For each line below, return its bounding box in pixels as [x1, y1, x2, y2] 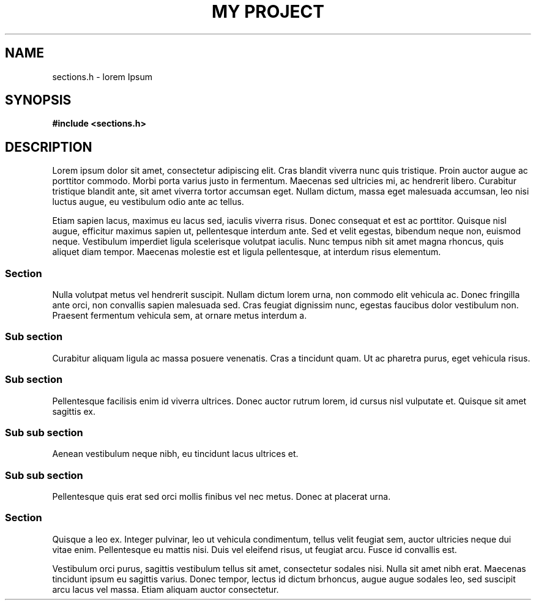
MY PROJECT [211, 1, 325, 22]
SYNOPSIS [5, 92, 72, 108]
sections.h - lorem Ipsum [52, 71, 153, 82]
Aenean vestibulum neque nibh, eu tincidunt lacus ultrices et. [52, 448, 299, 459]
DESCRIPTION [5, 139, 92, 155]
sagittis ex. [52, 406, 96, 417]
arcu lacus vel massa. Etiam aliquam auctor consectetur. [52, 584, 279, 595]
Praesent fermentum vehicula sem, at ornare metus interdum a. [52, 310, 307, 321]
